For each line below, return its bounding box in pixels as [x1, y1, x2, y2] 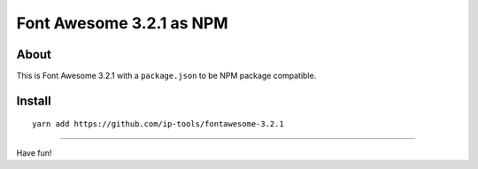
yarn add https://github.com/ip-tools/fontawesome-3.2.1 [32, 119, 285, 129]
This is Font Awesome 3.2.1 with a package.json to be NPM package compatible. [16, 71, 317, 81]
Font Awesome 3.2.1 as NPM [16, 13, 229, 33]
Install [16, 93, 52, 108]
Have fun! [16, 147, 52, 158]
